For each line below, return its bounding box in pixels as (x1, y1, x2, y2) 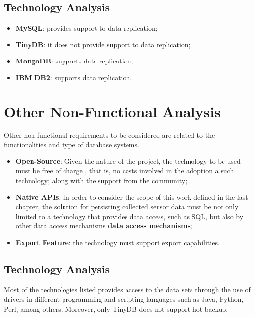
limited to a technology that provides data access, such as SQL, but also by (15, 211, 244, 221)
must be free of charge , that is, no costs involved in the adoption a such (15, 165, 234, 176)
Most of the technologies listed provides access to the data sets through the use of (4, 284, 251, 294)
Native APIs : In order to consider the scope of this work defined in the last (15, 191, 248, 202)
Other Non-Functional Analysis (4, 101, 221, 121)
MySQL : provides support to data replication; (15, 23, 158, 33)
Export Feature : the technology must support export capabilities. (15, 237, 220, 248)
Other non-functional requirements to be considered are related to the (4, 129, 215, 140)
